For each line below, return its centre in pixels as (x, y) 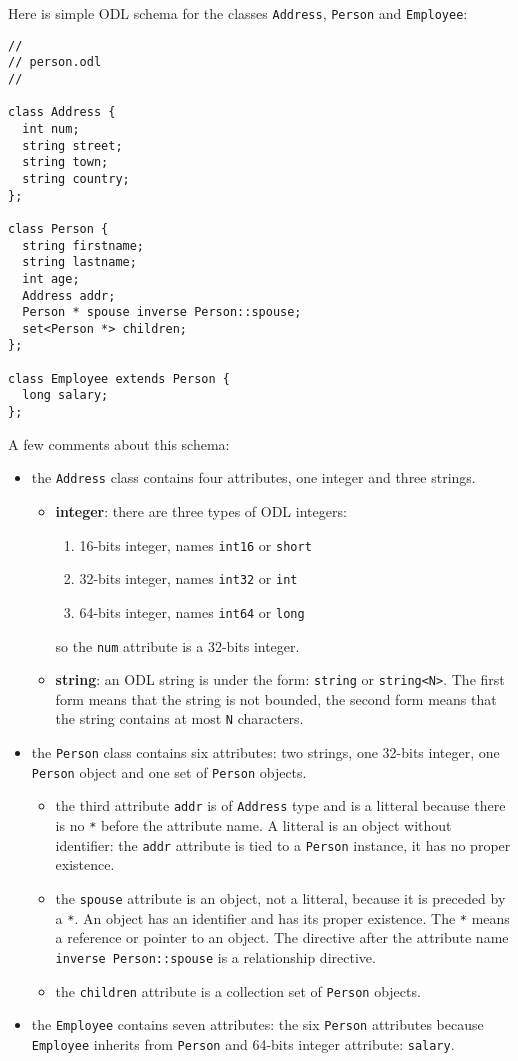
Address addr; (69, 295)
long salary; (65, 395)
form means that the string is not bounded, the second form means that (276, 698)
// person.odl (55, 62)
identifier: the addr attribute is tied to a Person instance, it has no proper (283, 844)
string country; (76, 178)
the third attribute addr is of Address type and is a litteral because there (280, 805)
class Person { (58, 228)
